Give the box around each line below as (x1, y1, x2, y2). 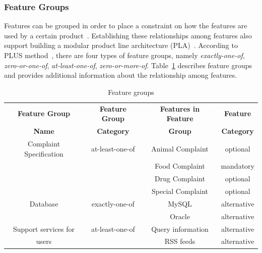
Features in (160, 103, 200, 114)
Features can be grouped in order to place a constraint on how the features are (4, 20, 247, 31)
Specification (24, 148, 63, 159)
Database (29, 198, 58, 209)
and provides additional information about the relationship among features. (4, 70, 237, 80)
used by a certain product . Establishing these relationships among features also (4, 30, 252, 40)
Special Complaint (151, 186, 208, 196)
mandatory (221, 161, 254, 171)
